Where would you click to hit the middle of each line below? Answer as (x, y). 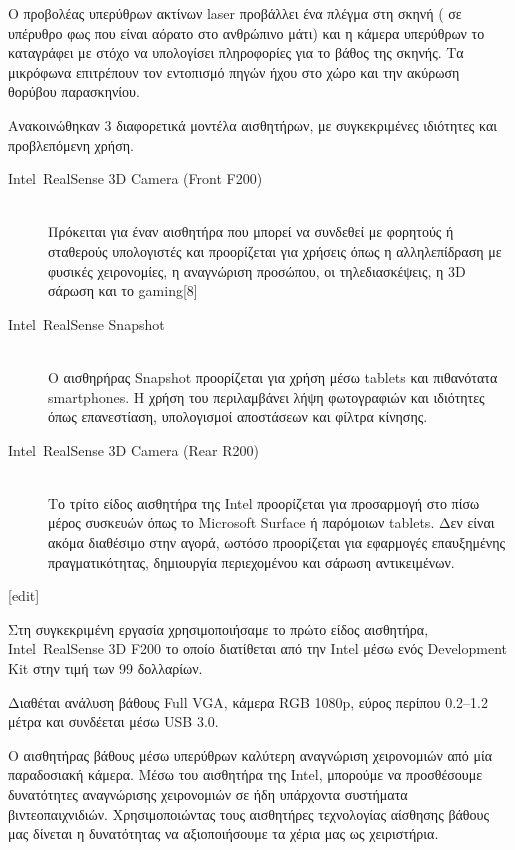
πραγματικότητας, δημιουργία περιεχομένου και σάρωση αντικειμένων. (251, 561)
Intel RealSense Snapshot (86, 323)
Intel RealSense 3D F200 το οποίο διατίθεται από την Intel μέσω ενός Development (258, 648)
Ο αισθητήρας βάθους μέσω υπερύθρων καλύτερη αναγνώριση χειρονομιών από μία (250, 754)
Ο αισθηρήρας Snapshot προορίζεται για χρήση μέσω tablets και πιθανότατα (273, 376)
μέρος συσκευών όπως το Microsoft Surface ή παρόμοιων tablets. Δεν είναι (271, 522)
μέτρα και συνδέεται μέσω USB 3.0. (113, 721)
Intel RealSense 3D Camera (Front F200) (135, 178)
